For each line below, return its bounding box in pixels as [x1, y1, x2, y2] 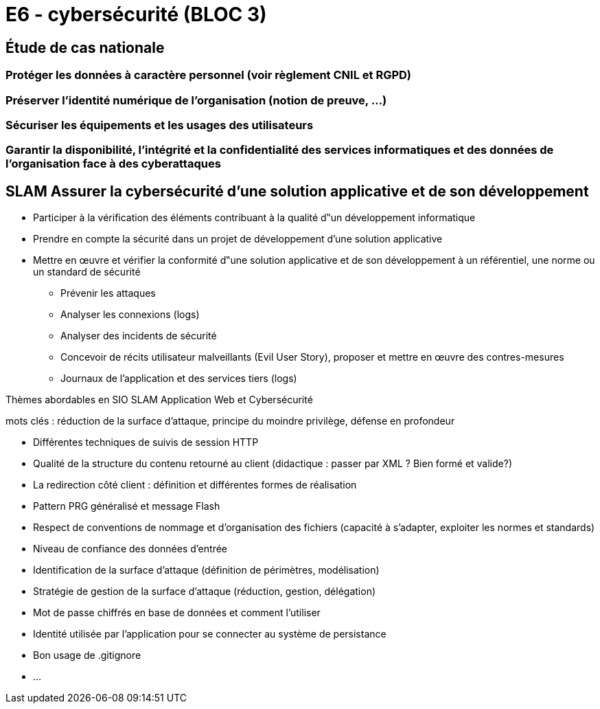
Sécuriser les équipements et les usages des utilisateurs [5, 117, 314, 132]
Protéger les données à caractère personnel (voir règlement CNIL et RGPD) [5, 68, 411, 82]
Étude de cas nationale [5, 38, 165, 56]
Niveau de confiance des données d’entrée [33, 543, 227, 555]
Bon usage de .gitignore [33, 649, 141, 662]
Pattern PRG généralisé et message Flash [33, 500, 220, 513]
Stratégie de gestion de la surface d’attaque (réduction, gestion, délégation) [33, 585, 376, 598]
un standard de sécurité [33, 266, 141, 278]
